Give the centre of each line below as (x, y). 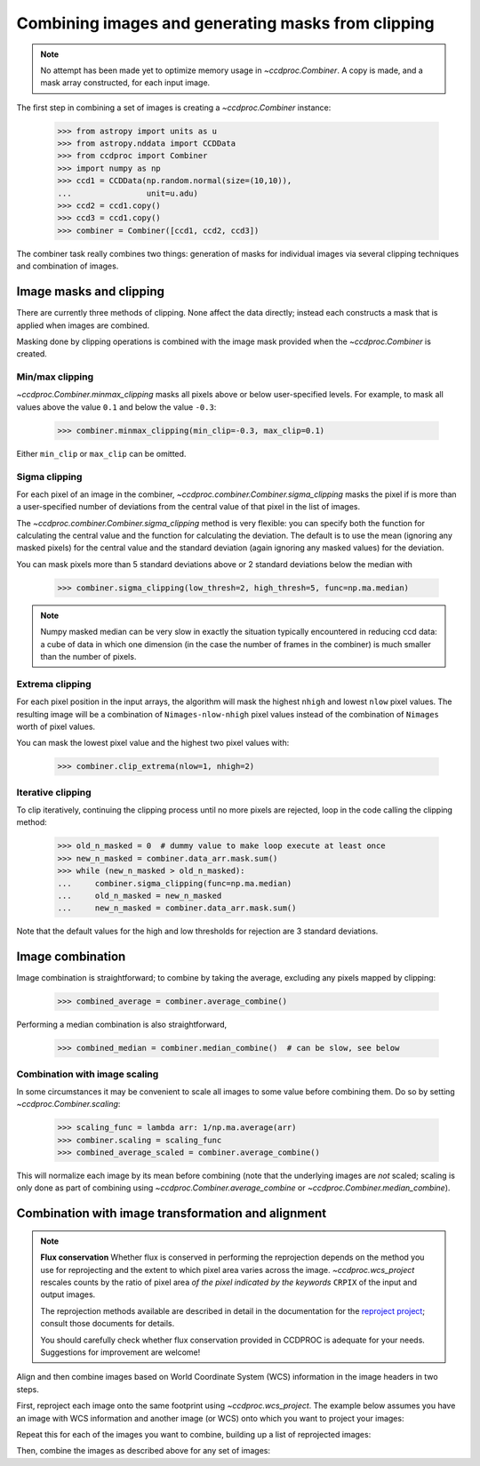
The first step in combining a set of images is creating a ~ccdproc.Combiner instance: (174, 108)
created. (32, 354)
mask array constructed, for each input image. (125, 83)
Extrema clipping (54, 684)
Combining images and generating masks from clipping (225, 23)
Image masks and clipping (90, 292)
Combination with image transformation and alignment (172, 1214)
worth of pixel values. (56, 726)
